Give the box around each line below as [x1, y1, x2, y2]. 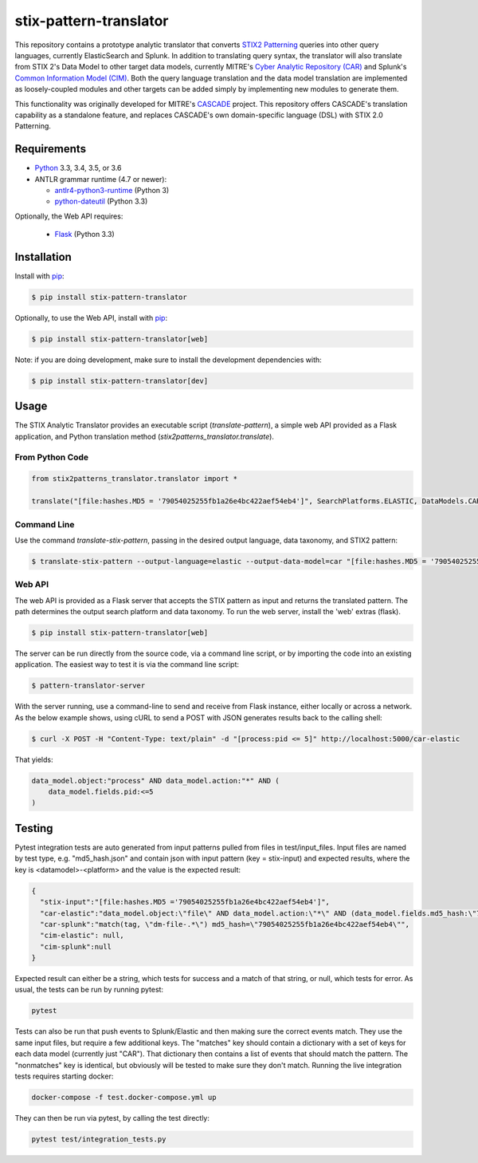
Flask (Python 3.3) [54, 230, 115, 239]
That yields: [14, 755, 53, 764]
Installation [14, 250, 72, 263]
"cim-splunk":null [40, 942, 112, 951]
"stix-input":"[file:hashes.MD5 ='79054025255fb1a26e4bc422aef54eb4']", [40, 897, 331, 907]
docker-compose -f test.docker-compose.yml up [31, 1093, 217, 1102]
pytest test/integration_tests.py [31, 1134, 167, 1144]
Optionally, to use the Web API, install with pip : [14, 313, 167, 323]
